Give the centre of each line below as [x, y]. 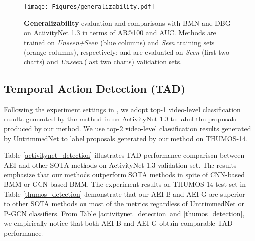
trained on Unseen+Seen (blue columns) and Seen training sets [119, 42]
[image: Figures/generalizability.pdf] [89, 7]
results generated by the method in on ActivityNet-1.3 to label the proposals [120, 119]
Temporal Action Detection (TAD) [95, 89]
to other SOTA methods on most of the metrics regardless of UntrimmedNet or [124, 204]
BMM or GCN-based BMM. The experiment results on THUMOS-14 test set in [125, 184]
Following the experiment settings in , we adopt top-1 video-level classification [122, 109]
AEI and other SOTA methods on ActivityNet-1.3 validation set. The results [120, 164]
